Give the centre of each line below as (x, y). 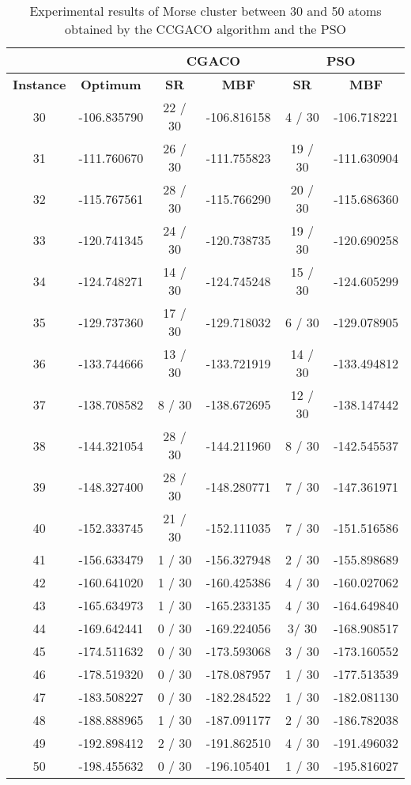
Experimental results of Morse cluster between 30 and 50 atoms (205, 11)
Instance (40, 84)
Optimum (111, 84)
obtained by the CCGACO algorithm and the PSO (205, 29)
